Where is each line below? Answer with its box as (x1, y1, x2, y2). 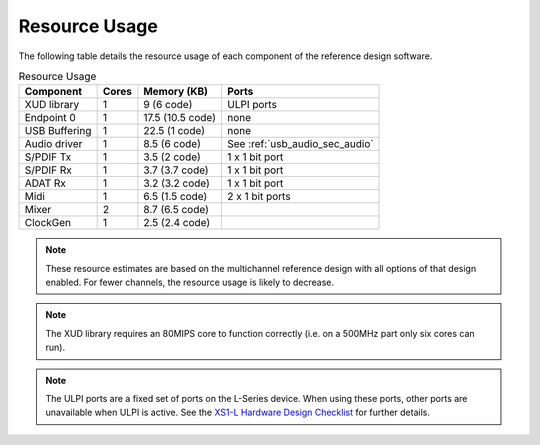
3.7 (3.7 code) (143, 163, 209, 177)
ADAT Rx (24, 176, 67, 190)
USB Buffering (24, 124, 92, 138)
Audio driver (24, 137, 83, 151)
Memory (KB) (143, 85, 209, 99)
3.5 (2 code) (143, 150, 202, 164)
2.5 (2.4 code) (143, 216, 211, 230)
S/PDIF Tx (24, 150, 72, 164)
